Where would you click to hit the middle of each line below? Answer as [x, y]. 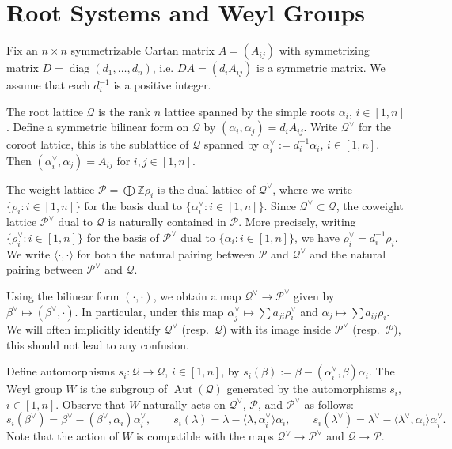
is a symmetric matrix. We [321, 68]
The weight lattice [51, 189]
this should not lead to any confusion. [98, 344]
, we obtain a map [197, 295]
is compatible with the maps [205, 436]
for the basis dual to [133, 205]
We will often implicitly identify [84, 328]
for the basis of [123, 237]
